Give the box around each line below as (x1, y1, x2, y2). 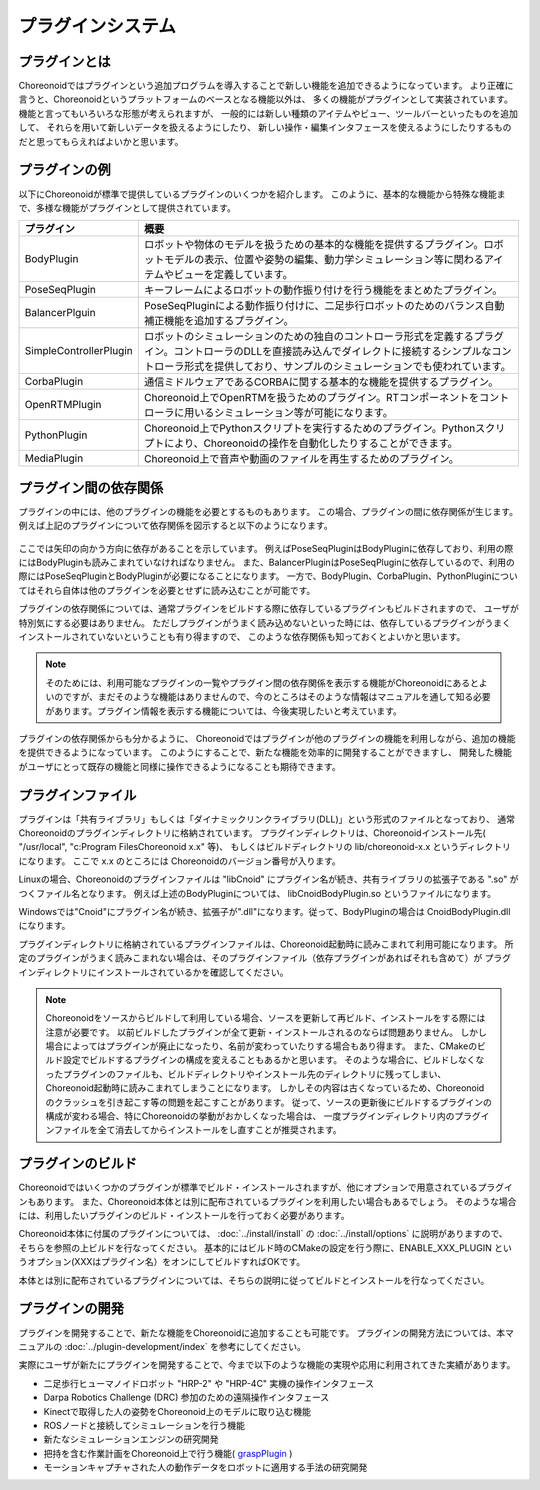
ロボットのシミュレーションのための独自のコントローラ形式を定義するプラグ (143, 330, 505, 344)
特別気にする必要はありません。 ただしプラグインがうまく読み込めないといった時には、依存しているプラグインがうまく (18, 616, 512, 629)
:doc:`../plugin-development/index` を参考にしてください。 (64, 1340, 307, 1352)
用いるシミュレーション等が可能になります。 (183, 406, 394, 420)
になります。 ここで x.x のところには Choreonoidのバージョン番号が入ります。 (18, 855, 342, 867)
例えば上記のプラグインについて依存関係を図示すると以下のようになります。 (18, 520, 334, 532)
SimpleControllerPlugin (24, 344, 134, 358)
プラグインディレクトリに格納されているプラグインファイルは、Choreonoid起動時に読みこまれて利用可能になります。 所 (18, 938, 514, 950)
